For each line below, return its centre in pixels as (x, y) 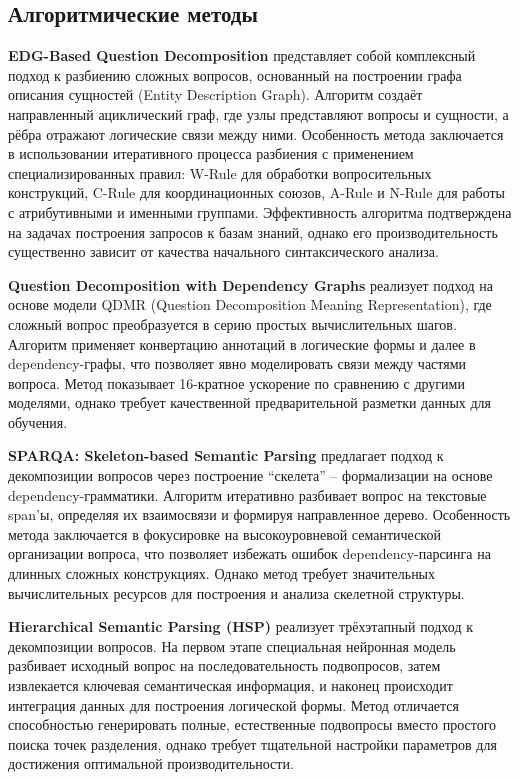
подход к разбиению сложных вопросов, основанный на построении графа (235, 74)
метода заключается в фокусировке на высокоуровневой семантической (224, 533)
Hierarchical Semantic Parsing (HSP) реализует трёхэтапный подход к (240, 626)
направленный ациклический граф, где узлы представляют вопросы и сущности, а (258, 113)
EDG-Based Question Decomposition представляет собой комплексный (242, 55)
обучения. (38, 421)
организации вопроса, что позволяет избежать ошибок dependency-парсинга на (249, 553)
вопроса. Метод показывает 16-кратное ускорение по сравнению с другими (236, 382)
